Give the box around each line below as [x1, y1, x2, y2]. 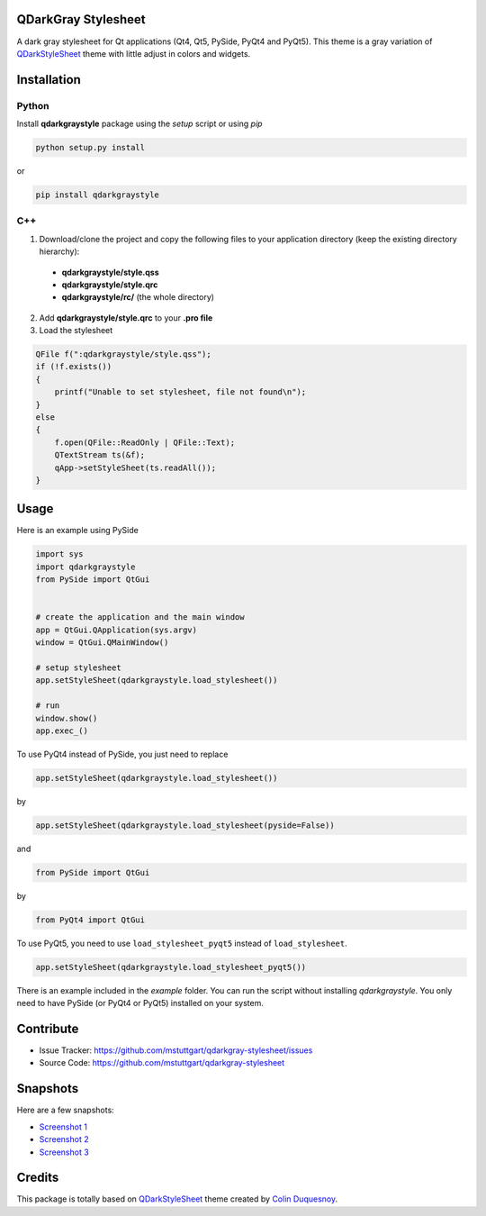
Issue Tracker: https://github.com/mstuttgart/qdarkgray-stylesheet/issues [39, 1045, 313, 1056]
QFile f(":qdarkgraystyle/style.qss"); [35, 349, 211, 359]
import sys [35, 549, 84, 559]
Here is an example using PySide [16, 525, 139, 536]
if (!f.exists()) [35, 361, 112, 372]
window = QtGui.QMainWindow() [35, 638, 169, 648]
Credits [16, 1170, 59, 1185]
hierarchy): [39, 246, 80, 257]
